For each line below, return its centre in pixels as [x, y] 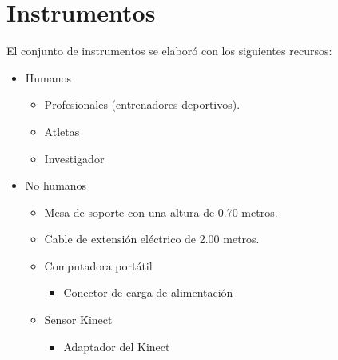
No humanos [56, 185]
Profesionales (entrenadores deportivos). [142, 104]
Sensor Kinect [78, 320]
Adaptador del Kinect [117, 346]
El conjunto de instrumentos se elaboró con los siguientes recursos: [169, 51]
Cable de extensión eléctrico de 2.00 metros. [152, 239]
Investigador [74, 158]
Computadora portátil [98, 265]
